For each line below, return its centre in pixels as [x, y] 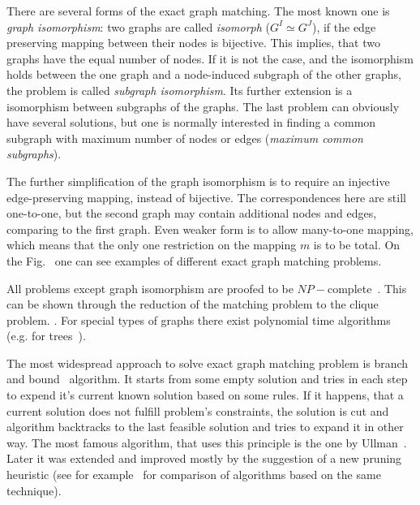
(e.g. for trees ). [46, 336]
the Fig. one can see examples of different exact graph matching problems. [194, 260]
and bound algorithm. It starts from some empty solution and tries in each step [207, 379]
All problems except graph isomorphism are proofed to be [150, 288]
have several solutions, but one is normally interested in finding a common [191, 122]
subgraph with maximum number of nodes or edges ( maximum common [185, 138]
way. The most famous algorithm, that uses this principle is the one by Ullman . [207, 442]
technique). [34, 490]
